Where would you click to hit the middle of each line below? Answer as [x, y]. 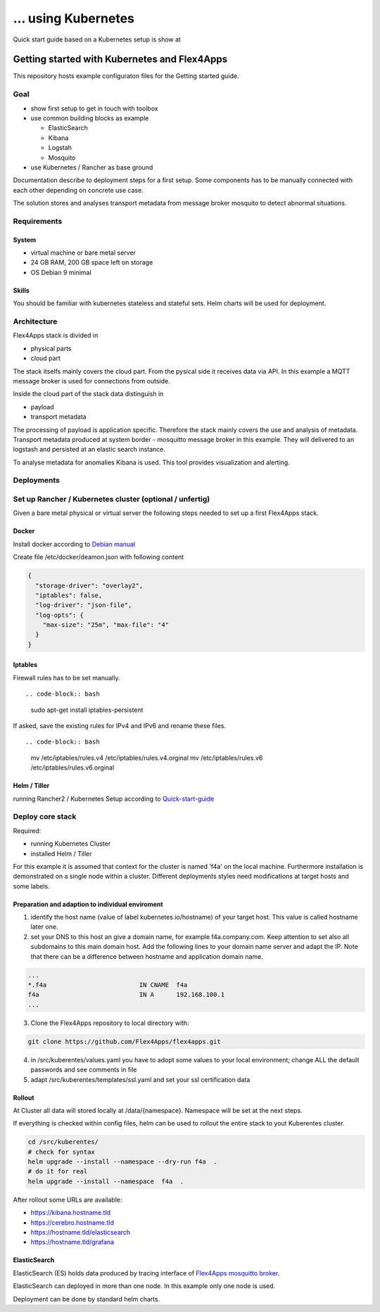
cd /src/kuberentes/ [63, 1142]
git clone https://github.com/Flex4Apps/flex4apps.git [124, 1042]
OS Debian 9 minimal [61, 272]
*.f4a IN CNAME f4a [108, 985]
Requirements [38, 221]
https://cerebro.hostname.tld [72, 1222]
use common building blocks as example [90, 118]
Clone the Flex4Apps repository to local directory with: [110, 1023]
